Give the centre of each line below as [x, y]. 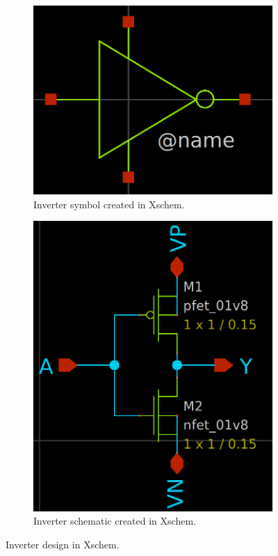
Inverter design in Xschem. [63, 544]
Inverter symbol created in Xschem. [109, 204]
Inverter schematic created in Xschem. [115, 521]
